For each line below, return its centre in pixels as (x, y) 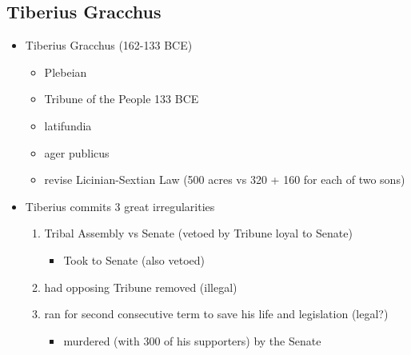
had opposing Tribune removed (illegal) (141, 287)
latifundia (68, 125)
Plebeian (66, 72)
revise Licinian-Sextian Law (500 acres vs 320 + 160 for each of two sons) (225, 179)
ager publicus (77, 152)
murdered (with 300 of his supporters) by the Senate (192, 340)
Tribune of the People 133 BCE (122, 99)
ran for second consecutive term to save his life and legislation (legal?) (216, 314)
